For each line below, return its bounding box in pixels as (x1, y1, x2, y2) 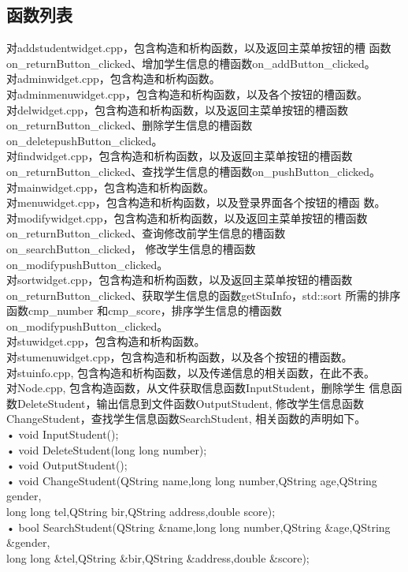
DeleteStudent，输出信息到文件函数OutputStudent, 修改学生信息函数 (17, 394, 365, 411)
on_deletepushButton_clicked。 (6, 132, 163, 148)
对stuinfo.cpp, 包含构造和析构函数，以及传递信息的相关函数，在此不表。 (6, 364, 375, 380)
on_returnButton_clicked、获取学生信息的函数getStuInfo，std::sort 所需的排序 (6, 286, 401, 303)
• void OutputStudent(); (6, 457, 128, 473)
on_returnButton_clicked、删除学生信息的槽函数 (6, 117, 253, 133)
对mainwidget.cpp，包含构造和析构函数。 (6, 178, 215, 195)
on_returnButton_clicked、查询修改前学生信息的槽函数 (6, 225, 286, 241)
